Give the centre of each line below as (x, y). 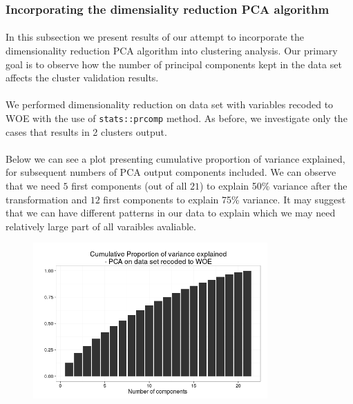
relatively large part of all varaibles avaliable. (101, 226)
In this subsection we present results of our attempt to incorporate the (155, 37)
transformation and (47, 199)
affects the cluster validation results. (82, 78)
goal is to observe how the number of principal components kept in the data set (174, 64)
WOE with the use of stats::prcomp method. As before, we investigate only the (176, 118)
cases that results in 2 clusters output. (86, 131)
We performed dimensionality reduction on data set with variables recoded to (170, 104)
